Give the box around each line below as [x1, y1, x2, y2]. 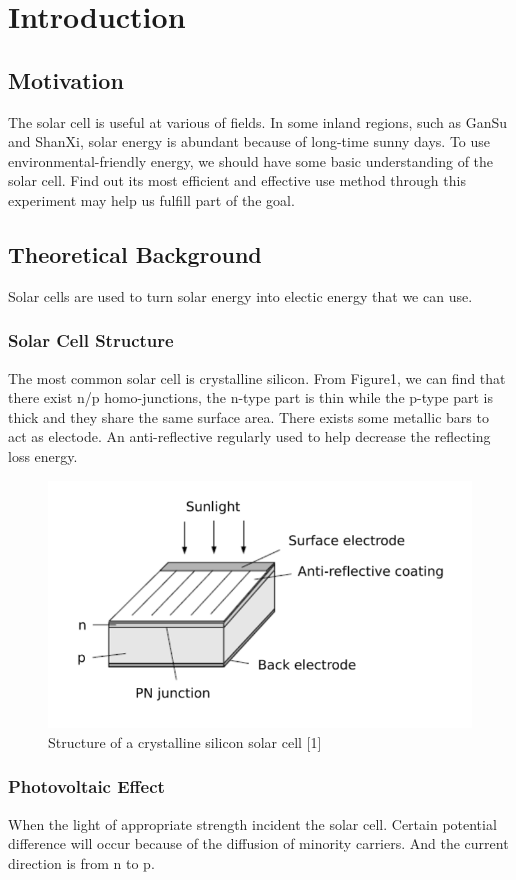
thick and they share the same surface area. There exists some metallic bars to [8, 406, 489, 427]
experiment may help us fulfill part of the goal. [8, 189, 295, 210]
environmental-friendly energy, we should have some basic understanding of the [8, 150, 494, 171]
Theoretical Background [8, 238, 262, 269]
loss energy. [8, 445, 78, 466]
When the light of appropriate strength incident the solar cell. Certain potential [8, 813, 497, 834]
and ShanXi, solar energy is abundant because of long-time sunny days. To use [8, 131, 491, 152]
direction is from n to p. [8, 852, 155, 873]
